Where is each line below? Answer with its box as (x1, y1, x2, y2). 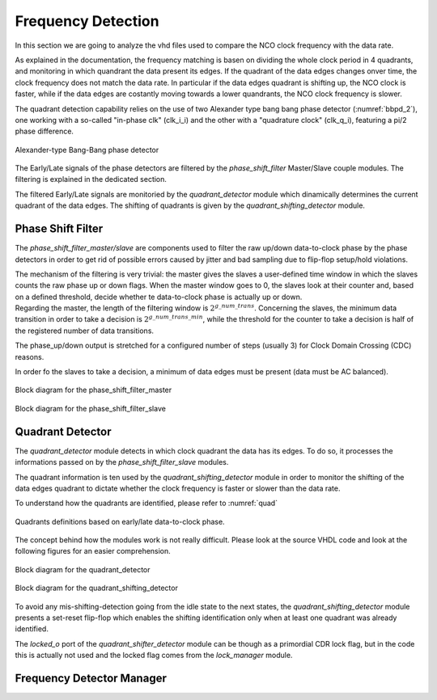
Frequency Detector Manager (15, 672, 168, 685)
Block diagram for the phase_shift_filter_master (15, 385, 172, 395)
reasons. (15, 352, 45, 361)
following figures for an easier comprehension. (15, 546, 172, 556)
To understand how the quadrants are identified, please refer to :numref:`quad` (15, 498, 278, 508)
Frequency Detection (15, 12, 159, 30)
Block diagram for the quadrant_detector (15, 564, 151, 574)
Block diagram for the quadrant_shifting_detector (15, 583, 178, 593)
